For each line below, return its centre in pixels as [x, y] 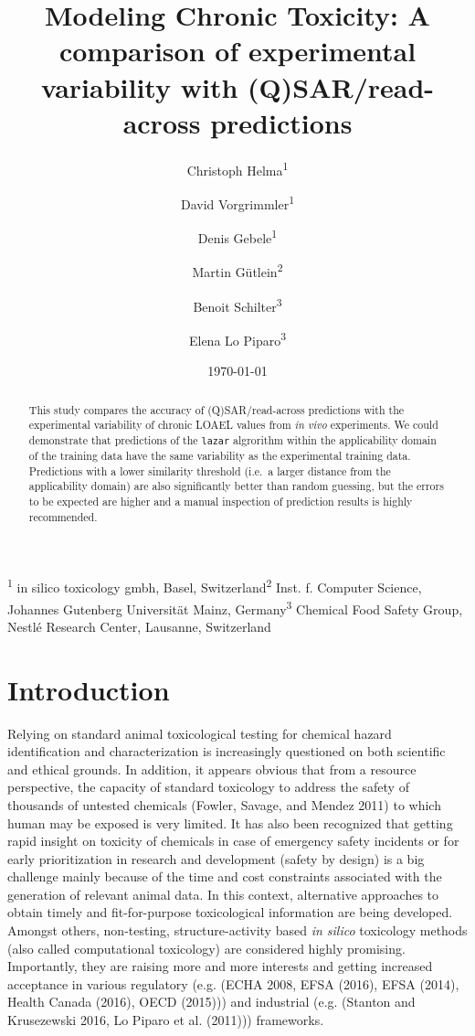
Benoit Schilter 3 [237, 304]
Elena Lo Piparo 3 [237, 338]
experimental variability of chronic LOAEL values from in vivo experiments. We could [233, 425]
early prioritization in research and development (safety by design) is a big [216, 858]
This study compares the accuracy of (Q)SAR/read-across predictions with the [216, 409]
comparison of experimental [237, 51]
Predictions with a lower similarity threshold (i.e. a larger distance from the [210, 470]
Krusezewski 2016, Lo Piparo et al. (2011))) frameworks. [166, 1020]
